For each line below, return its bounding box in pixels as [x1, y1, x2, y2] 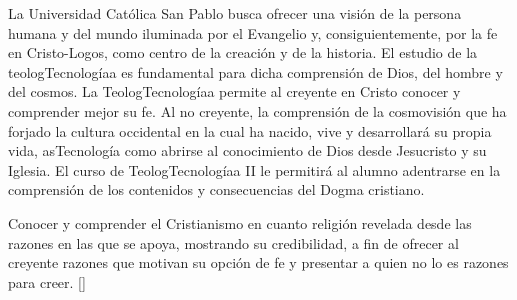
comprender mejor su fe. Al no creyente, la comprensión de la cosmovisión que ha [8, 100, 507, 121]
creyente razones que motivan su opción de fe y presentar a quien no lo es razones [8, 252, 509, 273]
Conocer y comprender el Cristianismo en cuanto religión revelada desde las [8, 212, 472, 233]
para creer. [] [8, 271, 86, 292]
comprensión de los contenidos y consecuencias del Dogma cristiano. [8, 179, 425, 200]
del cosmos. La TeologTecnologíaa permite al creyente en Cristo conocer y [8, 81, 461, 102]
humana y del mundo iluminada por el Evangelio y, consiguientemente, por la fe [8, 22, 498, 43]
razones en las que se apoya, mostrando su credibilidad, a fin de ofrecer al [8, 232, 459, 253]
